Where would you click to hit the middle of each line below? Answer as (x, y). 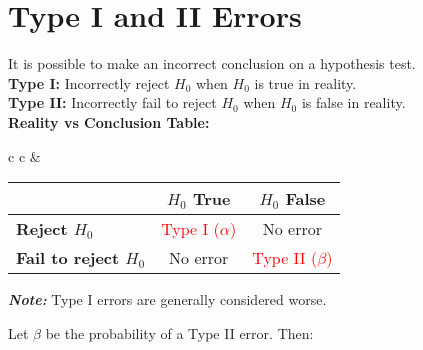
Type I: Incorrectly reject (89, 82)
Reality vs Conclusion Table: (109, 121)
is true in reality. (305, 82)
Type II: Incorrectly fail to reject (112, 102)
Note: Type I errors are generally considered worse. (167, 299)
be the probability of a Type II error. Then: (179, 332)
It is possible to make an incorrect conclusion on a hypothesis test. (212, 63)
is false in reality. (353, 102)
